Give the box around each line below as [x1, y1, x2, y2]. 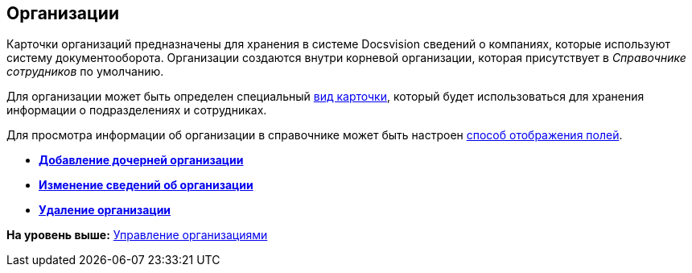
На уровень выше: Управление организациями [6, 228, 268, 242]
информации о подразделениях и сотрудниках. [6, 103, 267, 118]
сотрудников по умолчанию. [6, 64, 164, 79]
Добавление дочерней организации [39, 153, 244, 168]
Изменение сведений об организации [39, 178, 253, 192]
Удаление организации [39, 203, 171, 217]
